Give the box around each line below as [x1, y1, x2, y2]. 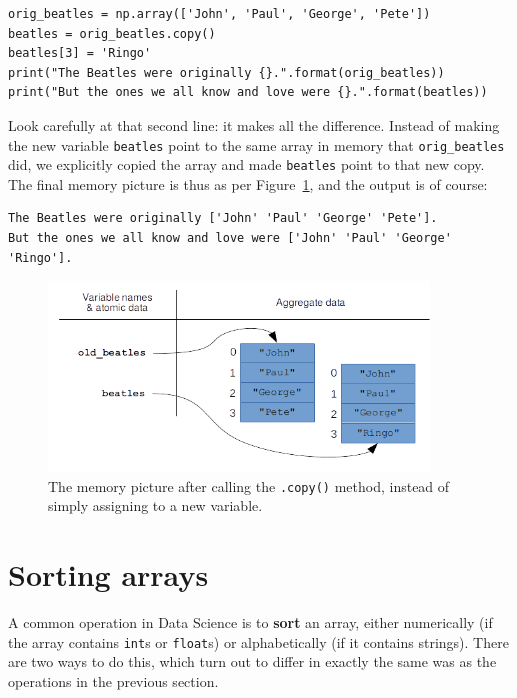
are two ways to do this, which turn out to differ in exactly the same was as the [8, 651, 497, 672]
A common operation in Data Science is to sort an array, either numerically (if [8, 612, 493, 633]
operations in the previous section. [8, 670, 219, 691]
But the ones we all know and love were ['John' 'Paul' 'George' [8, 231, 452, 246]
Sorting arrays [8, 554, 209, 595]
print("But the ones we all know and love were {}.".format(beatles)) [8, 85, 488, 100]
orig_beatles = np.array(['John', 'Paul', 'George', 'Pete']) [8, 7, 431, 21]
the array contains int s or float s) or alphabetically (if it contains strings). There [8, 631, 509, 652]
